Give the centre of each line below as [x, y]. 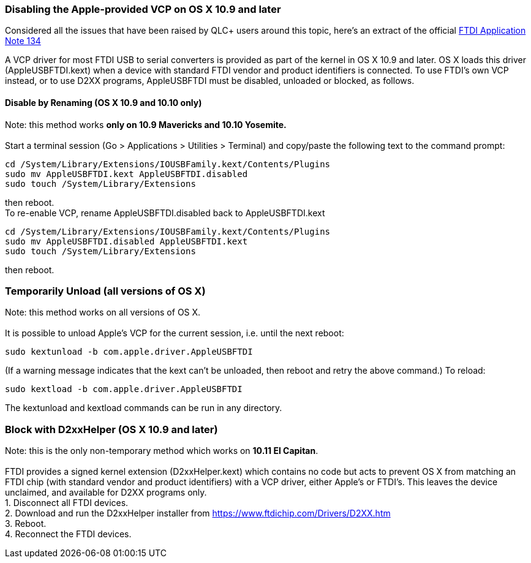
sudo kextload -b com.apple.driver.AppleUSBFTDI [124, 389]
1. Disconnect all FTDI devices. [67, 503]
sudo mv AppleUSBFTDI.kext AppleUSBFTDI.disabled [126, 174]
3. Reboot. [26, 524]
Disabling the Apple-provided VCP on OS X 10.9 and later [143, 9]
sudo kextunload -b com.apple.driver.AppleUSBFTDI [129, 352]
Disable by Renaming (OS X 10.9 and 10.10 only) [104, 102]
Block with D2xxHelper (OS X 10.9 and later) [111, 429]
